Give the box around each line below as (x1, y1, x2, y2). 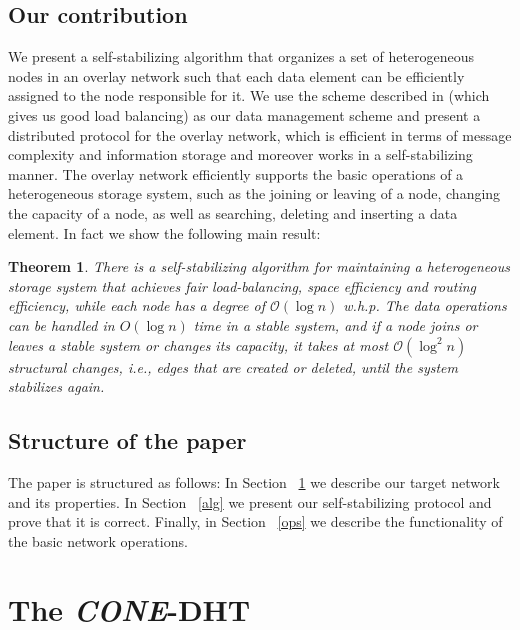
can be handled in (8, 314, 115, 335)
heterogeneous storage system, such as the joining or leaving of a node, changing (8, 183, 501, 204)
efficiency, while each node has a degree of (8, 295, 265, 316)
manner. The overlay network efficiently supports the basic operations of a (8, 163, 464, 184)
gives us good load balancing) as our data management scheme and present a (8, 104, 481, 125)
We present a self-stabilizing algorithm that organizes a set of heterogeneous (8, 46, 475, 67)
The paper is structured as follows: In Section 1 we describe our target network (8, 471, 500, 492)
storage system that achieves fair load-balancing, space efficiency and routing (8, 275, 477, 296)
